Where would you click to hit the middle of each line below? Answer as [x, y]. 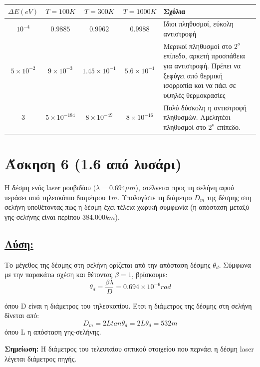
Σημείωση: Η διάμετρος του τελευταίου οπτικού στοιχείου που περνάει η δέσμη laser [129, 349]
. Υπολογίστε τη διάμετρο [155, 197]
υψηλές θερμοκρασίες [194, 95]
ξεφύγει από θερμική [193, 75]
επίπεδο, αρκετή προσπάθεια [204, 56]
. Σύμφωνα [235, 264]
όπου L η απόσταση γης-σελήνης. [53, 332]
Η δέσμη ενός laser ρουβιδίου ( [50, 187]
